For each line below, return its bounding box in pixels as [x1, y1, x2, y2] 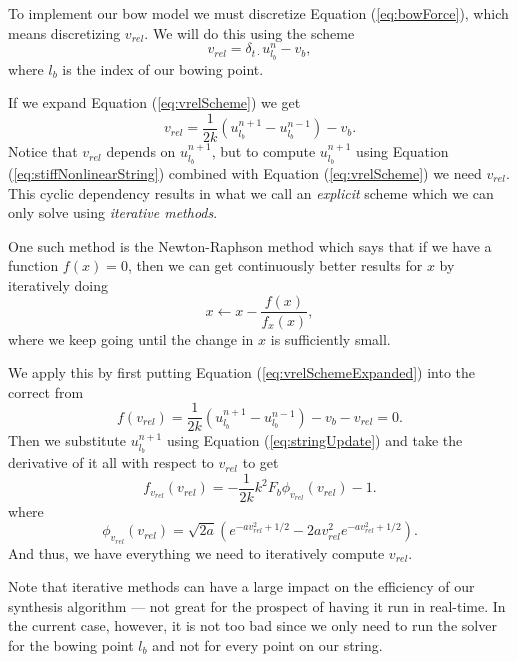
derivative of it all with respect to [8, 452, 214, 473]
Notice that [8, 141, 78, 162]
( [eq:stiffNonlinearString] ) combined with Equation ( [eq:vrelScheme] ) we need [8, 162, 482, 183]
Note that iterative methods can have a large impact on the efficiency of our [8, 576, 475, 597]
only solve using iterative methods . [8, 202, 218, 223]
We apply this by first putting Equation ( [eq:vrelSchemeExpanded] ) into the [8, 362, 476, 383]
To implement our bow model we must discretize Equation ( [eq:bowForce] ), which [8, 3, 509, 23]
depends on [106, 141, 176, 162]
